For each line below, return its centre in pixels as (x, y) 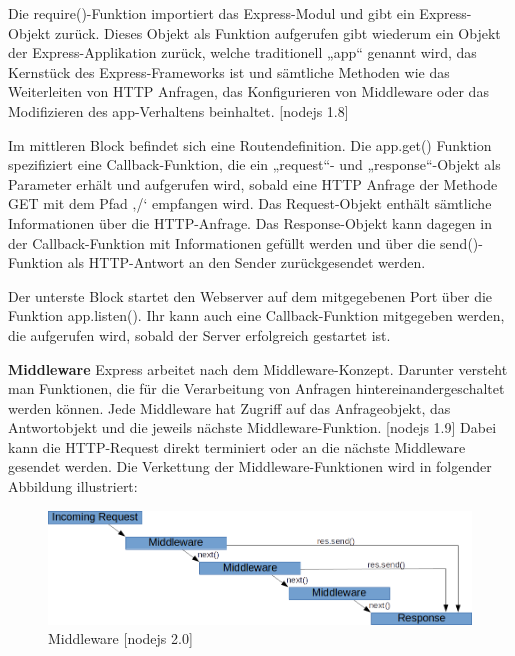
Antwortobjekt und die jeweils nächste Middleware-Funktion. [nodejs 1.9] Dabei (252, 427)
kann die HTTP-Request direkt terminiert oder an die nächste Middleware (237, 446)
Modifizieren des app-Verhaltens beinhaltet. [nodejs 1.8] (178, 110)
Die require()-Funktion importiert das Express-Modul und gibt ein (211, 13)
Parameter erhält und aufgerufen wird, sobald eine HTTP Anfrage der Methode (253, 183)
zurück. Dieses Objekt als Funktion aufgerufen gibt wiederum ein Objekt (278, 32)
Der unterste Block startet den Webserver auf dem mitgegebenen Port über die (250, 295)
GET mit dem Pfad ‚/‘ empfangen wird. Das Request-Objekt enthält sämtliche (250, 203)
